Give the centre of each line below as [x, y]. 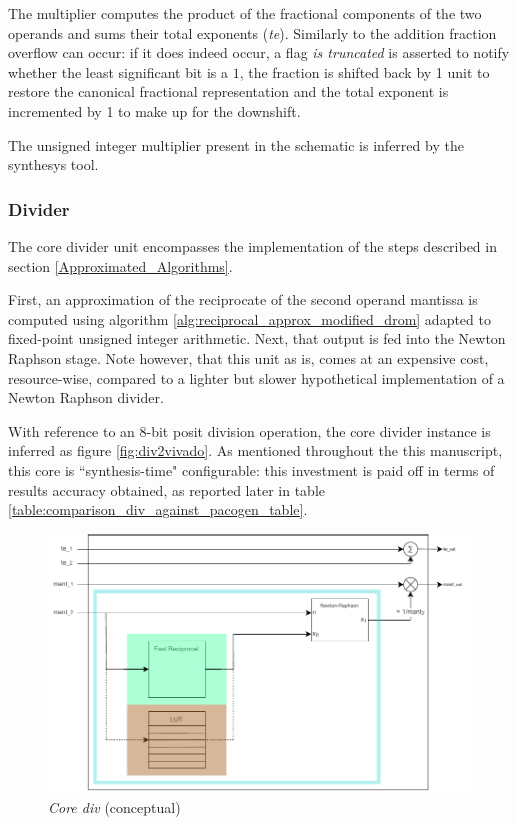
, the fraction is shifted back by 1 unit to [364, 71]
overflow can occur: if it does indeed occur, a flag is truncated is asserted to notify [259, 52]
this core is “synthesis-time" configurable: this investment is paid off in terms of [251, 469]
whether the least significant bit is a [118, 71]
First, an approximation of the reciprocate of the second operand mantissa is [243, 299]
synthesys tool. [53, 164]
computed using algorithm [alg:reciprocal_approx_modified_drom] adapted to [249, 318]
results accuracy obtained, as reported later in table [166, 489]
